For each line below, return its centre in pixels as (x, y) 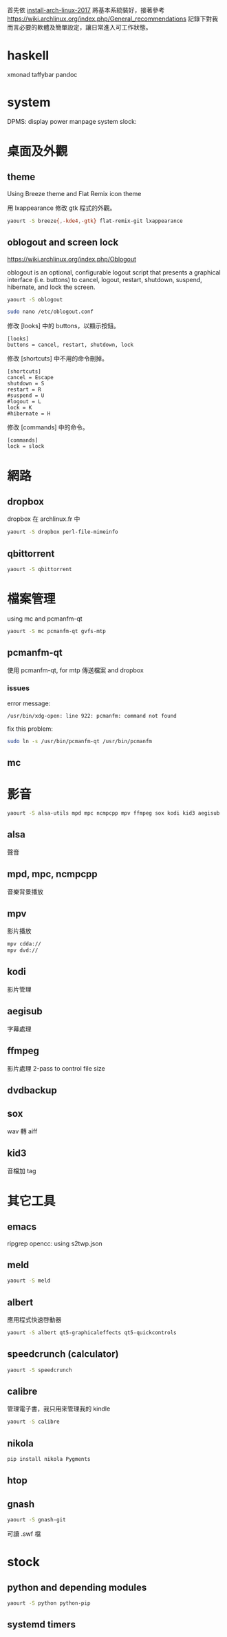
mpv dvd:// (23, 951)
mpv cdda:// (24, 944)
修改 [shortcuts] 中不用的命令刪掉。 (58, 359)
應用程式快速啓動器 (34, 1320)
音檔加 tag (22, 1170)
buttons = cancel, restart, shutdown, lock (71, 345)
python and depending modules (77, 1587)
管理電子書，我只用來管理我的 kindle (59, 1409)
